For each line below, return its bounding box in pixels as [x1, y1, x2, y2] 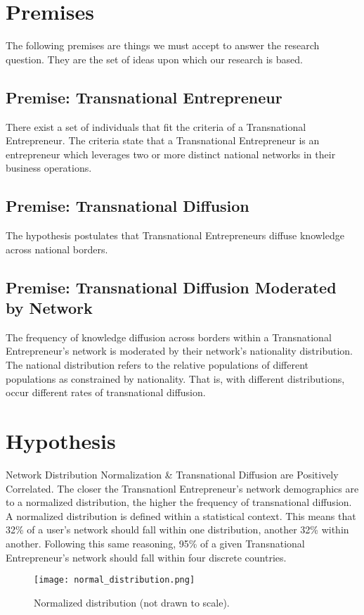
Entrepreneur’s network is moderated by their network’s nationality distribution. [6, 343, 353, 358]
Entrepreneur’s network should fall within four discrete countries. [6, 550, 287, 564]
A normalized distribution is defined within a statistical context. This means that [6, 508, 356, 523]
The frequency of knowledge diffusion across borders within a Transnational [6, 329, 332, 344]
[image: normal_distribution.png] [34, 575, 195, 585]
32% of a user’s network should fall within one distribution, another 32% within [6, 522, 349, 537]
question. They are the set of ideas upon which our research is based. [6, 51, 303, 66]
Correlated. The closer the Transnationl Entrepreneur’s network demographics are [6, 481, 359, 495]
